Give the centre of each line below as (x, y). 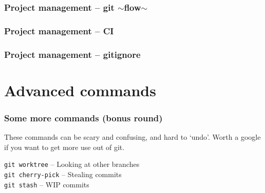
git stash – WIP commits (47, 184)
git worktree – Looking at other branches (72, 164)
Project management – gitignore (72, 54)
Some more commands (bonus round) (83, 117)
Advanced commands (80, 90)
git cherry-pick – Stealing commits (63, 174)
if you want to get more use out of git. (64, 147)
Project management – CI (59, 30)
